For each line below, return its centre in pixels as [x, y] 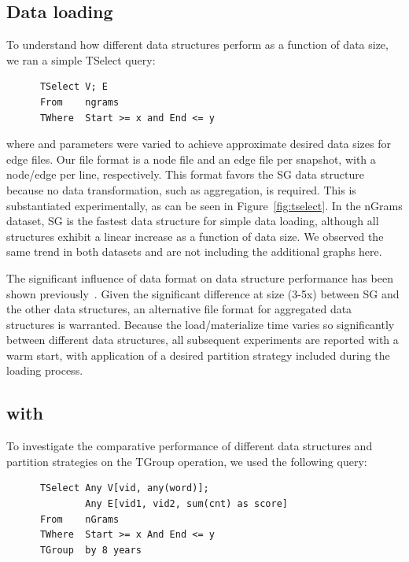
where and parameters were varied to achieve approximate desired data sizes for [199, 144]
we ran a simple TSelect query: [81, 59]
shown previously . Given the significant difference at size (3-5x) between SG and [203, 293]
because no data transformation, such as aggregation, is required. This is [181, 189]
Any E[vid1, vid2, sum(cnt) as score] [186, 504]
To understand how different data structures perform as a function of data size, [197, 44]
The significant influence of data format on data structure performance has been [200, 277]
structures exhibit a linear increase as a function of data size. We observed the [195, 236]
